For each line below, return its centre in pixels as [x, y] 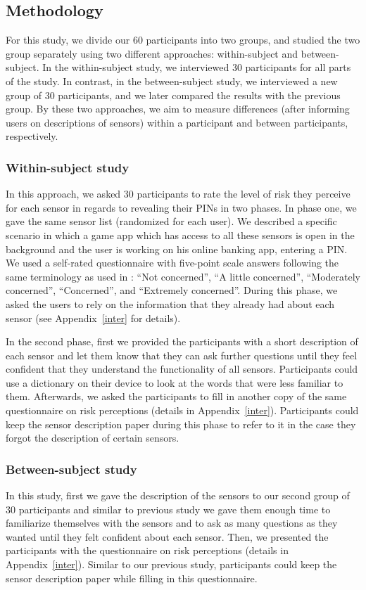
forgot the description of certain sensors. [93, 438]
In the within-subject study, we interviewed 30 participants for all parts [197, 67]
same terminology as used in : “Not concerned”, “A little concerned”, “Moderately [183, 276]
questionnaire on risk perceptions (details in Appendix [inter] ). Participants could [182, 410]
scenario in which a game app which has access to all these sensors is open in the [180, 235]
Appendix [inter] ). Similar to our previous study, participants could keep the [171, 564]
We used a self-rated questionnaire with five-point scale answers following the [172, 263]
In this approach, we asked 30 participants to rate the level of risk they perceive [178, 194]
